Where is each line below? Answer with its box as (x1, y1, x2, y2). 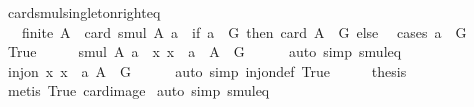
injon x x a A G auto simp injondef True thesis (7, 60, 407, 81)
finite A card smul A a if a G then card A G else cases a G (21, 21, 467, 42)
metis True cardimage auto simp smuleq (7, 80, 270, 101)
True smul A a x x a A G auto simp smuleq (7, 41, 402, 62)
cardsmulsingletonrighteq (7, 2, 161, 22)
